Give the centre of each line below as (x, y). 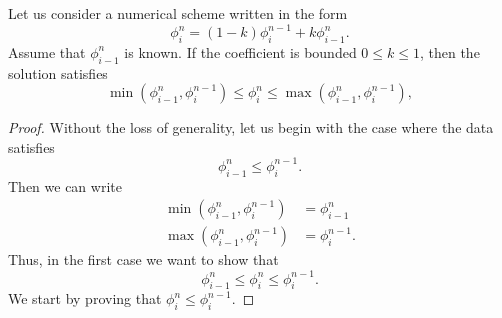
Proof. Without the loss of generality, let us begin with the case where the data (251, 127)
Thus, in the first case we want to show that (143, 259)
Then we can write (65, 185)
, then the (449, 51)
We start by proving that (85, 298)
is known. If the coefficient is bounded (240, 51)
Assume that (47, 51)
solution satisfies (58, 72)
